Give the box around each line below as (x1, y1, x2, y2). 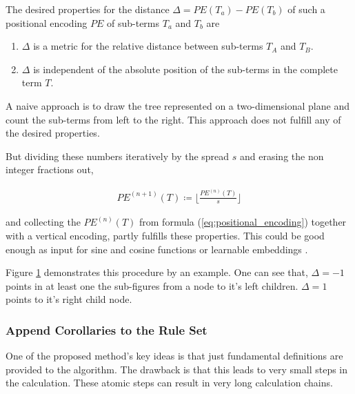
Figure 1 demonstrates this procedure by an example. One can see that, (6, 265, 308, 279)
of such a (287, 2, 325, 16)
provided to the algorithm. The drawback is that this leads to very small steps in (6, 362, 348, 376)
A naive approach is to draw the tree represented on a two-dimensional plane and (6, 98, 349, 112)
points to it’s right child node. (6, 292, 132, 306)
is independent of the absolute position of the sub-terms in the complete (33, 61, 338, 76)
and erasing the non (240, 148, 324, 163)
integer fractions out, (6, 162, 94, 177)
